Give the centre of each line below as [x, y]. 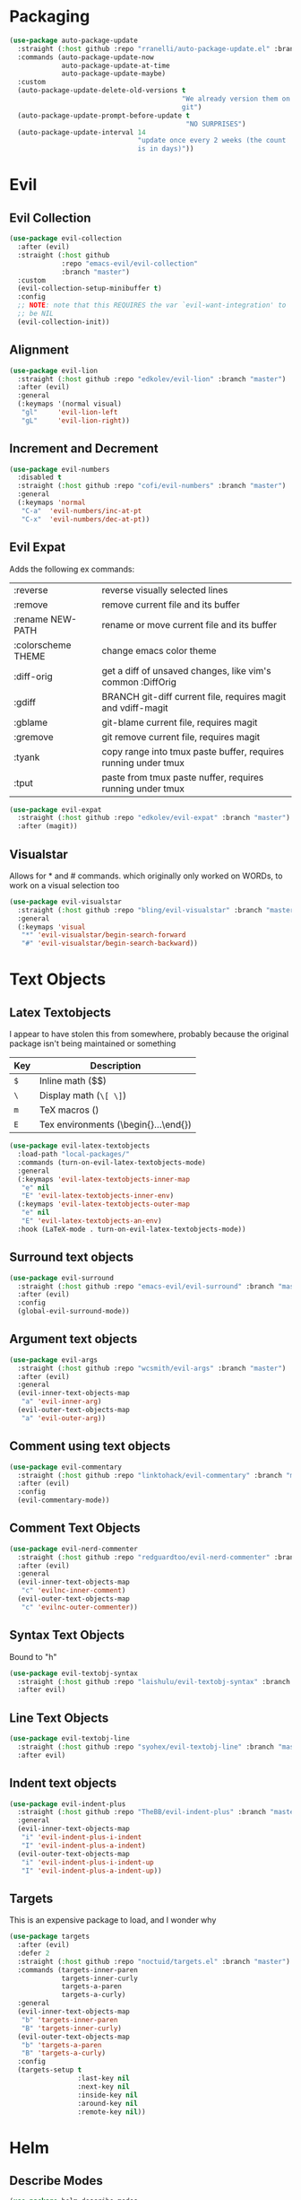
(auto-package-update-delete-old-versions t [102, 91]
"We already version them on [236, 99]
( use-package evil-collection [66, 239]
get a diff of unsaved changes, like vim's [186, 670]
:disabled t [40, 477]
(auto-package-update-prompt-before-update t [104, 115]
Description [116, 1066]
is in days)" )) [166, 149]
